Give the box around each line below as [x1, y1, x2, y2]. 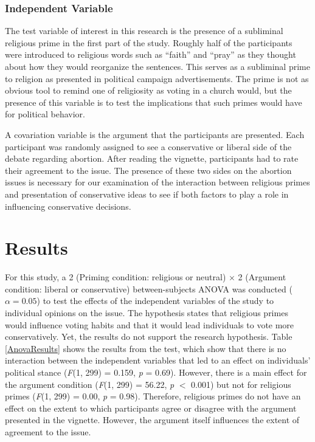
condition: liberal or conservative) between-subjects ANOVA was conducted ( [5, 282, 292, 295]
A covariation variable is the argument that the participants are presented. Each [5, 128, 305, 140]
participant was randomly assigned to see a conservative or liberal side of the [5, 140, 292, 153]
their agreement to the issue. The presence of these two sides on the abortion [5, 164, 292, 176]
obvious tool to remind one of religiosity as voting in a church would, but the [5, 84, 292, 97]
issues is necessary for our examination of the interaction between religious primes [5, 176, 310, 188]
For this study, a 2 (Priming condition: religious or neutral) [5, 271, 226, 283]
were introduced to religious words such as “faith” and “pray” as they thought [5, 48, 296, 61]
